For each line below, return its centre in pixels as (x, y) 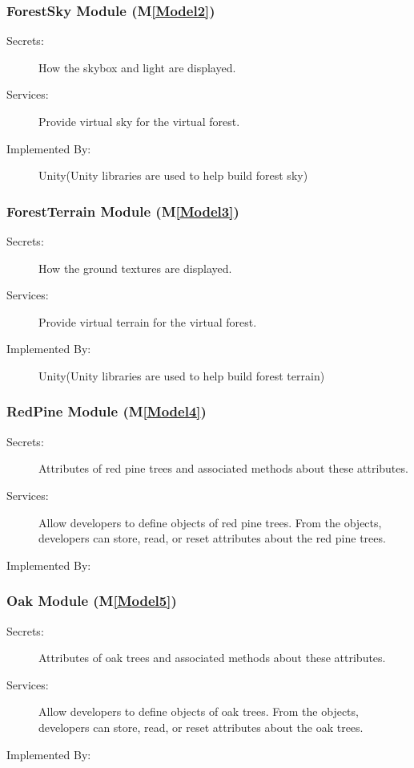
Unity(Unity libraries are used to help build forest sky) (173, 175)
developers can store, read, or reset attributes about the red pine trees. (212, 538)
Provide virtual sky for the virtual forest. (139, 121)
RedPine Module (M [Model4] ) (107, 411)
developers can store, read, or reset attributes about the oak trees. (201, 727)
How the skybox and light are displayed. (137, 67)
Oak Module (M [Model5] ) (92, 601)
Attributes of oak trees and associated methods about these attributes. (212, 658)
